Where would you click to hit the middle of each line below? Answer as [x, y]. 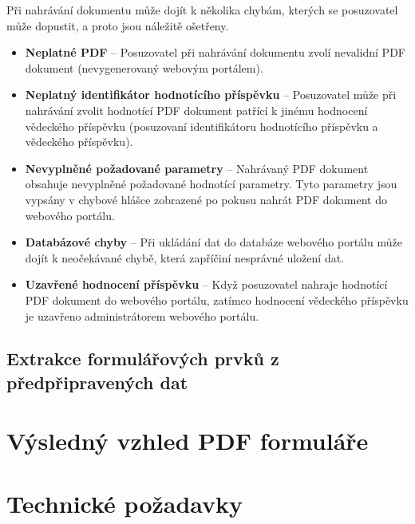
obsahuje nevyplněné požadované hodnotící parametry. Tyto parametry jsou [211, 184]
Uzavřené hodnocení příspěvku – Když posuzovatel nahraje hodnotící [206, 284]
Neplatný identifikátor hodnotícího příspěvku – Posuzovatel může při [211, 95]
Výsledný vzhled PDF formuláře [188, 441]
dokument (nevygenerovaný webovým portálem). [144, 67]
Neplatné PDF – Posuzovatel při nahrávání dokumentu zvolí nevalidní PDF [215, 52]
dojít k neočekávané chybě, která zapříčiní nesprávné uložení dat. [185, 257]
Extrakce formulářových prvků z [143, 359]
